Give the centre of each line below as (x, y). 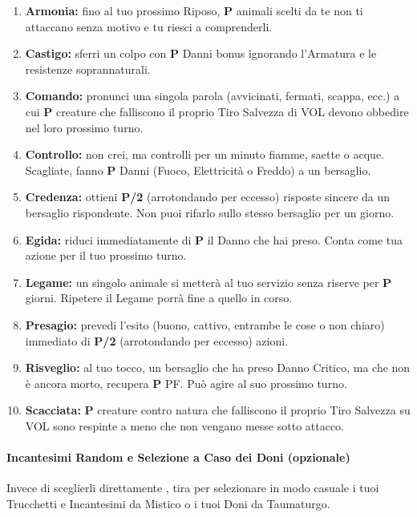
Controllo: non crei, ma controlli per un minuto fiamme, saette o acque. (204, 154)
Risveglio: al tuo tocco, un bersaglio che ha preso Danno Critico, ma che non (218, 368)
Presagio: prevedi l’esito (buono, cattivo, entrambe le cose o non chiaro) (205, 324)
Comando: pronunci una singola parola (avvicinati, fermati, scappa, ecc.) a (213, 96)
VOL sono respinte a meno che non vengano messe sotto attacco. (185, 425)
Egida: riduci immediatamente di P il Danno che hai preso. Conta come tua (214, 239)
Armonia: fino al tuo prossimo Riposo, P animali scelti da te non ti (194, 10)
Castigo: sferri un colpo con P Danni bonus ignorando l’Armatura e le (201, 53)
